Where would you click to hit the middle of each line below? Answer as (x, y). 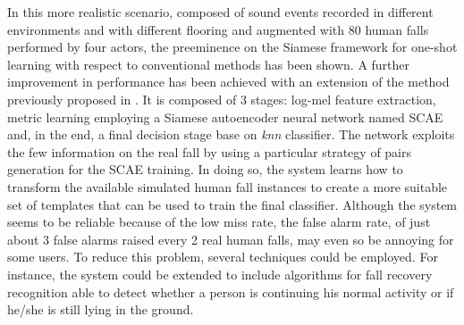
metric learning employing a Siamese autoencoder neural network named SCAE (225, 117)
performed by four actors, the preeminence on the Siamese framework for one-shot (232, 47)
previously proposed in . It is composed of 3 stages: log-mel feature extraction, (222, 99)
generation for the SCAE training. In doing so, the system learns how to (205, 169)
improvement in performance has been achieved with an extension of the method (228, 82)
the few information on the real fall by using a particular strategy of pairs (210, 151)
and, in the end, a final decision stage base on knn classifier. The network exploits (231, 134)
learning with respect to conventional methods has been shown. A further (209, 64)
